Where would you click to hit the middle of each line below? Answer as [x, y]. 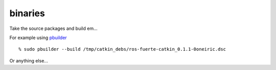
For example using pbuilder [38, 38]
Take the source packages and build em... [53, 28]
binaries [27, 13]
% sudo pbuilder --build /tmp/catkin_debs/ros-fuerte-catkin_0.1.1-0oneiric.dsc [122, 49]
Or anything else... [29, 60]
